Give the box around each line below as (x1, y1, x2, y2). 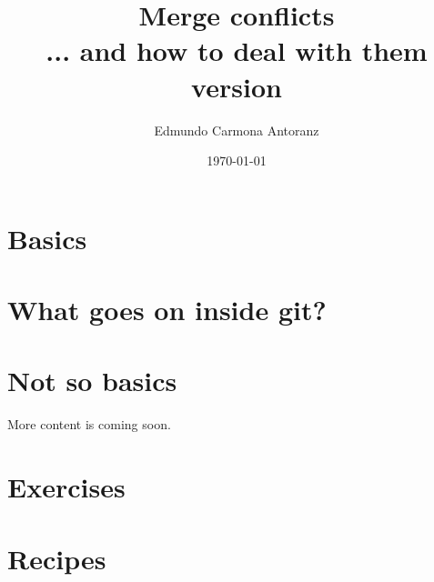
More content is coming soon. (7, 415, 171, 434)
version (191, 67, 282, 105)
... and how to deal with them (45, 32, 428, 69)
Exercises (7, 468, 126, 506)
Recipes (7, 539, 106, 577)
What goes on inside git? (7, 291, 327, 328)
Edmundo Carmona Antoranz (154, 120, 319, 139)
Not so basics (7, 362, 177, 399)
